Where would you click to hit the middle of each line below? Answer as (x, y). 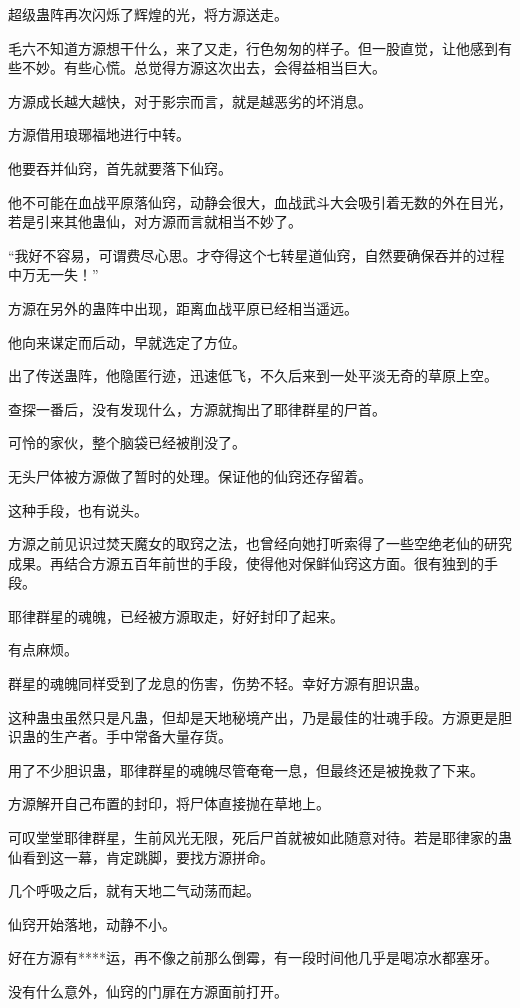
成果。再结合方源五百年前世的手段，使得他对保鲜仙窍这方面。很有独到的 (246, 562)
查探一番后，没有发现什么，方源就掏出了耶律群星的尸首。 (197, 408)
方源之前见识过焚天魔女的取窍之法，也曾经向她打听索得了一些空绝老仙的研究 (260, 543)
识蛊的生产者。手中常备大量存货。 (120, 736)
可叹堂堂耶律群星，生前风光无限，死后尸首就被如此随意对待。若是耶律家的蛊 (260, 837)
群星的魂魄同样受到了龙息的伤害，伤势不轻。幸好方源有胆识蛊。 (218, 683)
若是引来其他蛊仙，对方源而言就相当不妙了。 (155, 221)
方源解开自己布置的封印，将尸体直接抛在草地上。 (169, 803)
